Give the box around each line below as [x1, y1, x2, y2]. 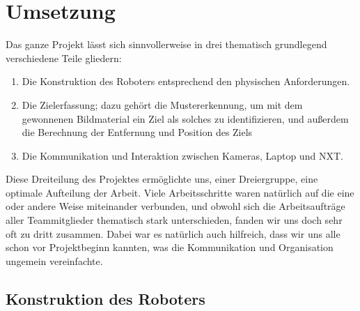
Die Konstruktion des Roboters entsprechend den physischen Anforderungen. [22, 74, 350, 89]
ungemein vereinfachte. [6, 253, 103, 268]
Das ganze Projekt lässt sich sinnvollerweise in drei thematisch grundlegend [6, 37, 327, 52]
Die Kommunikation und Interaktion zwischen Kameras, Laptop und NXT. [22, 148, 343, 162]
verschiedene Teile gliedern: [6, 50, 122, 65]
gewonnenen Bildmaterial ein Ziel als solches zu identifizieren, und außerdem [22, 111, 349, 126]
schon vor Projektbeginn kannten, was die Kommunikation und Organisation [6, 240, 334, 255]
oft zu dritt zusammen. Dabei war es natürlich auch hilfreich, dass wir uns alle [6, 226, 341, 241]
